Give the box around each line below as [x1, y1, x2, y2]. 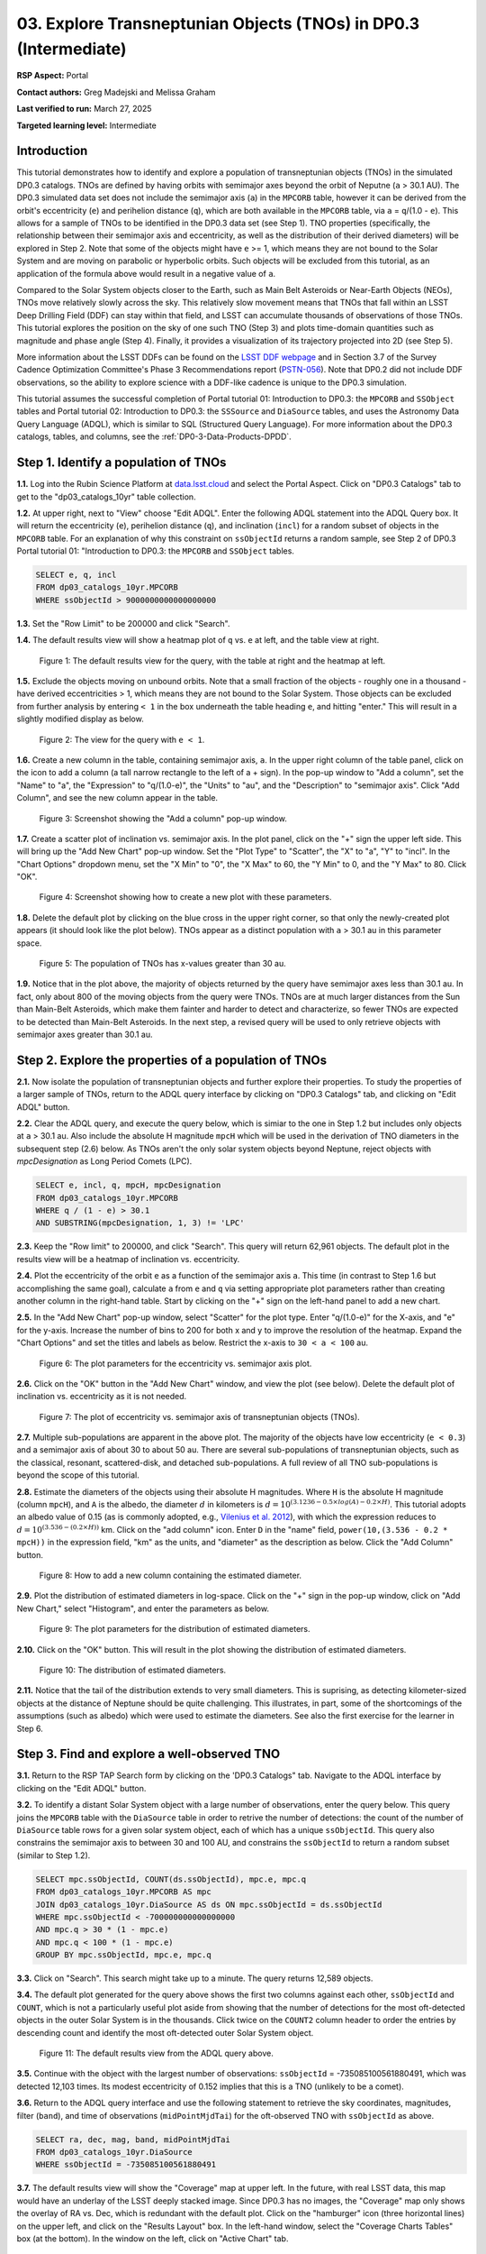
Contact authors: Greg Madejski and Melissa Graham [16, 87, 216, 97]
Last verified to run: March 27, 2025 [16, 104, 152, 115]
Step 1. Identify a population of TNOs [16, 455, 227, 471]
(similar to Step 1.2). [16, 1849, 91, 1861]
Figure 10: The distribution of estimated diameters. [39, 1664, 227, 1675]
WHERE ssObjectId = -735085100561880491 [35, 2159, 216, 2170]
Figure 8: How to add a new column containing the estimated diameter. [39, 1570, 301, 1581]
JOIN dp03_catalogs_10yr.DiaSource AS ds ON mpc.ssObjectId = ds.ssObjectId [35, 1899, 382, 1910]
